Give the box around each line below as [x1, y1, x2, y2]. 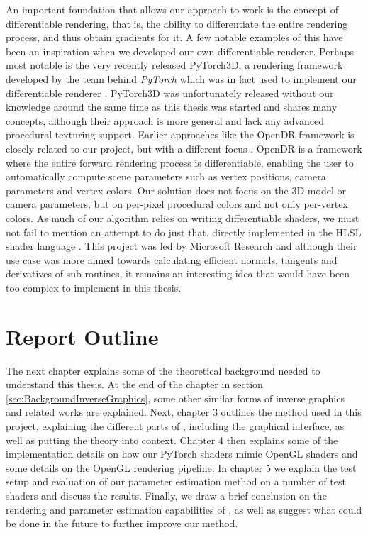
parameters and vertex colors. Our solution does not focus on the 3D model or [6, 182, 346, 197]
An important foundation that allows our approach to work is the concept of [6, 2, 338, 16]
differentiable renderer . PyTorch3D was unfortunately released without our [6, 85, 334, 100]
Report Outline [6, 321, 159, 351]
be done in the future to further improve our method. [6, 516, 238, 531]
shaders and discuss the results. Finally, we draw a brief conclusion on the [6, 487, 327, 502]
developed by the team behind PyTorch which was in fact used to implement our [6, 71, 357, 86]
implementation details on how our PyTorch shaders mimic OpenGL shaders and [6, 446, 358, 461]
